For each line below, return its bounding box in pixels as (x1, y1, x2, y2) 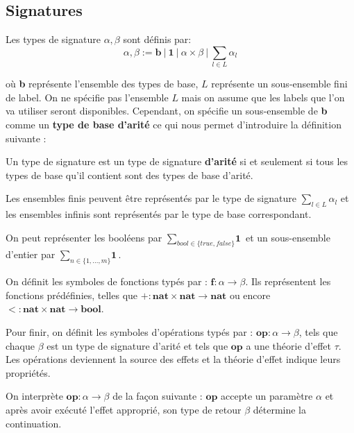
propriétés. (6, 365, 51, 380)
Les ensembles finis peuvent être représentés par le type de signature (6, 191, 296, 205)
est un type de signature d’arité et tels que (47, 338, 228, 353)
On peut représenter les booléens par (6, 230, 162, 244)
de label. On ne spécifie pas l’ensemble (6, 90, 169, 104)
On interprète (6, 389, 63, 403)
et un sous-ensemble (245, 230, 330, 244)
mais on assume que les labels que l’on (181, 90, 345, 104)
